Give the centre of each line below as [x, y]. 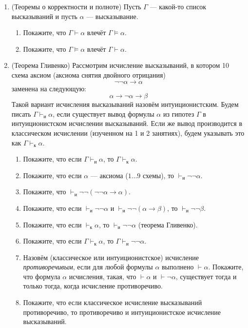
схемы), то [159, 175]
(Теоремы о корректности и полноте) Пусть [76, 6]
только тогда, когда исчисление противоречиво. [93, 286]
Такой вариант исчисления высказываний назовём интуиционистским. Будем [125, 104]
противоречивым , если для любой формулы [88, 267]
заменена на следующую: [49, 88]
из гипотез [179, 113]
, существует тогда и [206, 276]
